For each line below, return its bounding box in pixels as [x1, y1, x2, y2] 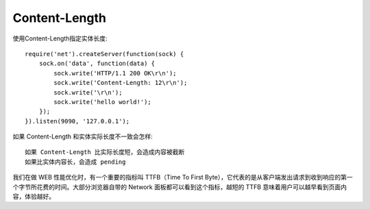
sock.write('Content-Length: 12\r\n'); [53, 79, 188, 87]
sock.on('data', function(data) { [38, 60, 156, 68]
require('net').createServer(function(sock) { [25, 50, 184, 58]
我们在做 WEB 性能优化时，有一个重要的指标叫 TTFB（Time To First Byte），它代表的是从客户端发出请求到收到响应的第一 [12, 173, 353, 182]
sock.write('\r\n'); [53, 88, 123, 96]
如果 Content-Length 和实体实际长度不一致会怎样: [12, 132, 153, 140]
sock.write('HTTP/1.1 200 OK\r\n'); [53, 69, 177, 77]
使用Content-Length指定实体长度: [12, 34, 108, 42]
